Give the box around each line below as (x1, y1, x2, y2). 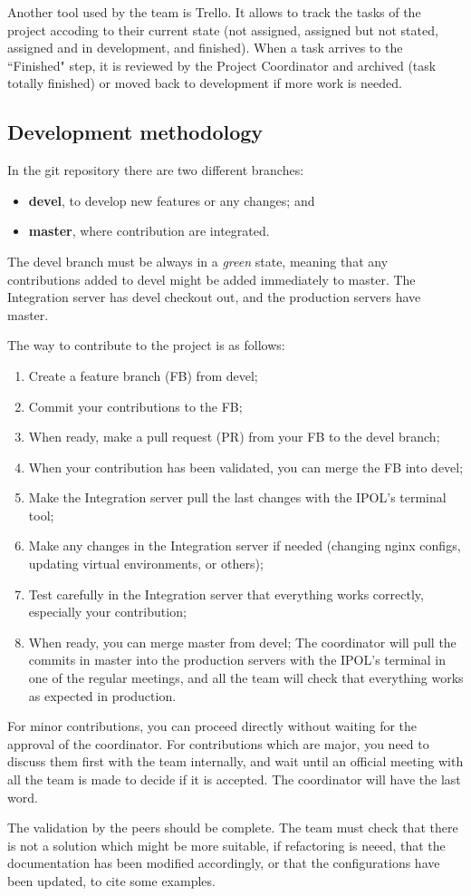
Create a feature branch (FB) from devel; (28, 365, 258, 385)
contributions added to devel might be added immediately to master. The (7, 269, 416, 288)
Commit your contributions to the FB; (28, 396, 243, 415)
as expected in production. (28, 686, 177, 705)
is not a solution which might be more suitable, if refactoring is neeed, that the (7, 835, 446, 854)
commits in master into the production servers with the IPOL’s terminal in (28, 650, 447, 669)
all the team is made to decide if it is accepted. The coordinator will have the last (7, 770, 461, 789)
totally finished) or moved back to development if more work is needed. (7, 73, 402, 93)
